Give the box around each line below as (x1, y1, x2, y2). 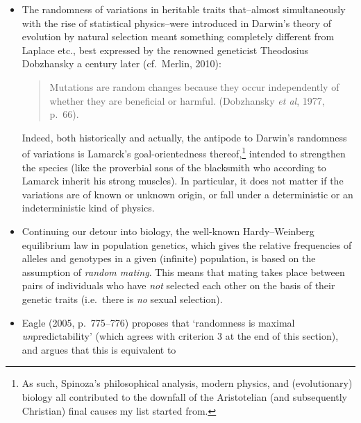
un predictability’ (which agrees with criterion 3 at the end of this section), (22, 329, 339, 343)
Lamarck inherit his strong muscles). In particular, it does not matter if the (22, 173, 344, 188)
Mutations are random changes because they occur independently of (49, 79, 339, 94)
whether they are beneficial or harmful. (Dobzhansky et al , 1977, (49, 93, 325, 107)
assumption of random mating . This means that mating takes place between (22, 264, 345, 279)
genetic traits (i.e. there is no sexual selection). (22, 291, 223, 306)
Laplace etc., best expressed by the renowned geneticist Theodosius (22, 42, 308, 57)
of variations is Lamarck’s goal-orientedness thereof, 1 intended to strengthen (22, 144, 346, 160)
